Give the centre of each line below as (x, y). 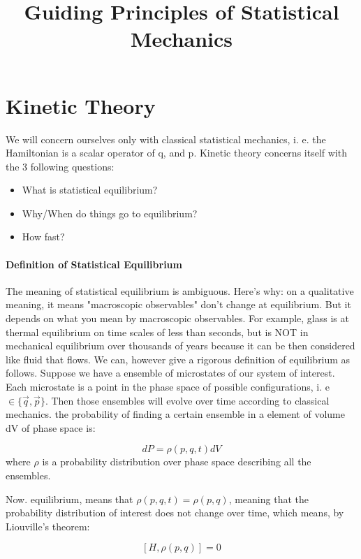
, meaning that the (268, 499)
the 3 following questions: (60, 166)
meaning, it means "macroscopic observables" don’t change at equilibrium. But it (178, 304)
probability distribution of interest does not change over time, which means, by (175, 513)
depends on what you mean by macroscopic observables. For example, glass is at (177, 318)
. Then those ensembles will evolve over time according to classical (187, 400)
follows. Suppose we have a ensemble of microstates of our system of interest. (170, 373)
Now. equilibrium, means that (69, 499)
